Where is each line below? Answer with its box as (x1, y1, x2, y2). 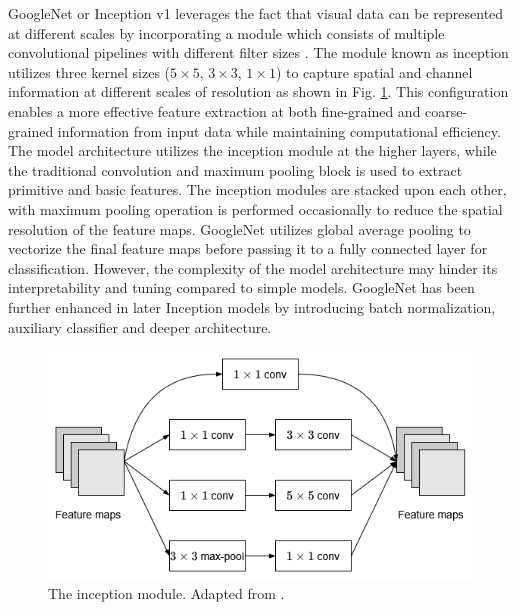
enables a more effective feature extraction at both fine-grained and (8, 100, 421, 121)
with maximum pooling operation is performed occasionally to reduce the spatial (8, 198, 503, 219)
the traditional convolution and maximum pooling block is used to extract (8, 159, 463, 180)
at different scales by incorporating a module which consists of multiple (8, 22, 445, 43)
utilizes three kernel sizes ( (8, 61, 171, 82)
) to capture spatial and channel (275, 61, 473, 82)
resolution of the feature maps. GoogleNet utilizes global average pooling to (8, 218, 471, 239)
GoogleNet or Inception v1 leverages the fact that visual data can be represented (8, 3, 504, 23)
